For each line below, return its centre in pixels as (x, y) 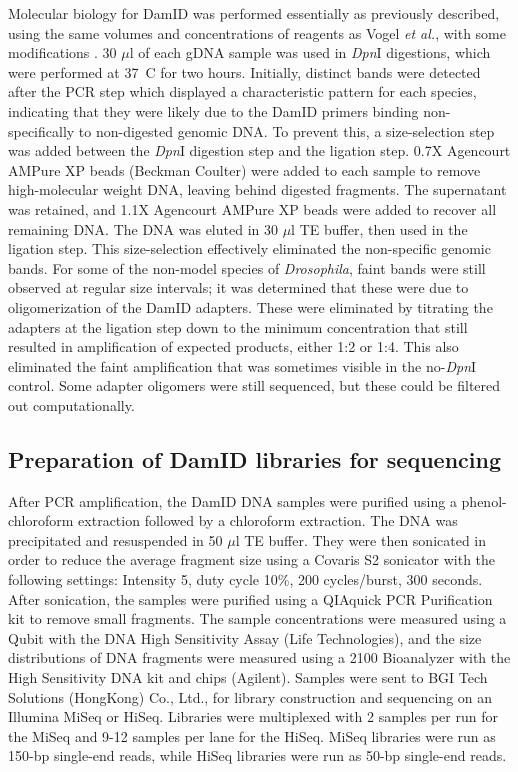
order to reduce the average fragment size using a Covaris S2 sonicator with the (252, 559)
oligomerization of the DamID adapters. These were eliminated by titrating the (250, 306)
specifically (41, 130)
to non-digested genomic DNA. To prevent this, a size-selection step (286, 130)
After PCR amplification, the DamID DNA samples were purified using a (232, 500)
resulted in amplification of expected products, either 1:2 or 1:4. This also (233, 346)
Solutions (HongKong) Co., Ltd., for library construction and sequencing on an (250, 696)
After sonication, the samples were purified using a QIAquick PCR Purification (250, 598)
